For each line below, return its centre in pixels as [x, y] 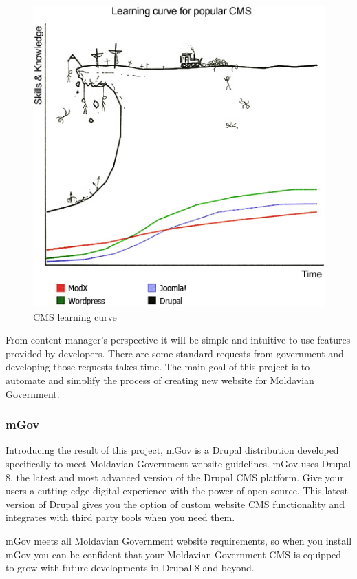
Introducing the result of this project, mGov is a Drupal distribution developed [172, 450]
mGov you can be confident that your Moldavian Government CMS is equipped [174, 554]
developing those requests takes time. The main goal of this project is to [158, 367]
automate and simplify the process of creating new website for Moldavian [160, 380]
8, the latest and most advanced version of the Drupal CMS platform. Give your [175, 477]
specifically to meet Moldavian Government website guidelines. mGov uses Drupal [178, 463]
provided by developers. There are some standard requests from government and [175, 353]
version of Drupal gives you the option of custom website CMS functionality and [175, 504]
